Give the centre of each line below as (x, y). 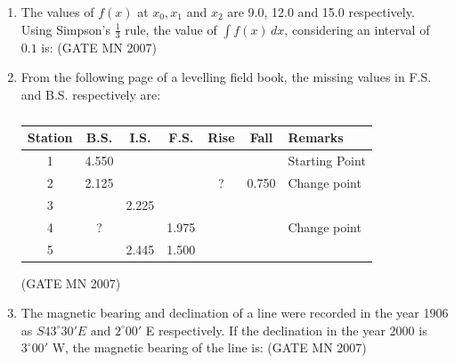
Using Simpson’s (65, 29)
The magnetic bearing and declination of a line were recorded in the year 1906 (235, 313)
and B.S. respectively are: (91, 94)
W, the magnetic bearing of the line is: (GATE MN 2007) (209, 347)
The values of (57, 12)
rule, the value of (171, 29)
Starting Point (327, 161)
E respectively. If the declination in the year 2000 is (286, 330)
